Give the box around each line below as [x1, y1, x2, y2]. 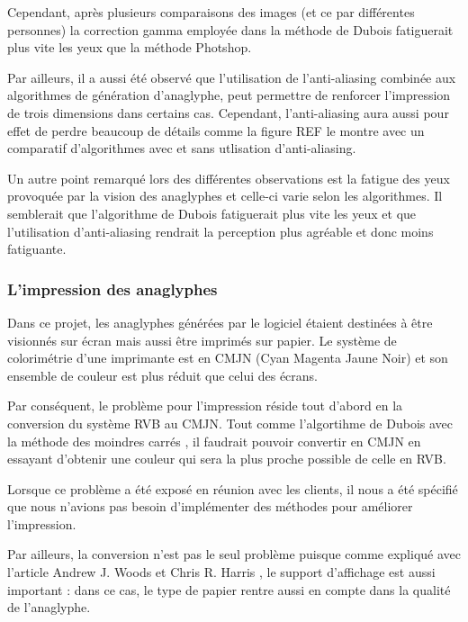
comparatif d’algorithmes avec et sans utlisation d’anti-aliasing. [7, 139, 356, 158]
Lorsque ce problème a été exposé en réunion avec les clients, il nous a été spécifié [7, 479, 458, 498]
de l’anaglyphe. [7, 598, 91, 617]
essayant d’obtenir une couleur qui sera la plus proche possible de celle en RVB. [7, 449, 446, 468]
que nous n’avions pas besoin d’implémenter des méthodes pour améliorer [7, 497, 413, 516]
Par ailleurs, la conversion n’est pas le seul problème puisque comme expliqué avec [7, 545, 461, 563]
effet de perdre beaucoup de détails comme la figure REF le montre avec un [7, 121, 425, 140]
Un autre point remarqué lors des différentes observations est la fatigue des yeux [7, 168, 450, 187]
